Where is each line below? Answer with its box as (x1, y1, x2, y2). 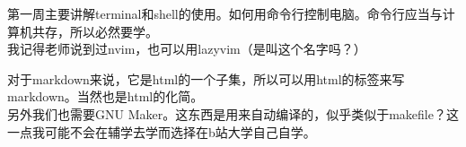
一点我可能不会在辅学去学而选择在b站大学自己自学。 (7, 122, 316, 141)
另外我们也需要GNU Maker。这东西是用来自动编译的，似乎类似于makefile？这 (7, 104, 459, 123)
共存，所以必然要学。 (31, 22, 158, 40)
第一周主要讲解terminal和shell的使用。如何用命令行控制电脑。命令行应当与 (7, 4, 443, 22)
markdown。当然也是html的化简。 (7, 87, 204, 106)
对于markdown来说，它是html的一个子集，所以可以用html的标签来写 (7, 69, 405, 88)
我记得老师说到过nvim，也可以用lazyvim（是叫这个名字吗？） (7, 39, 366, 58)
